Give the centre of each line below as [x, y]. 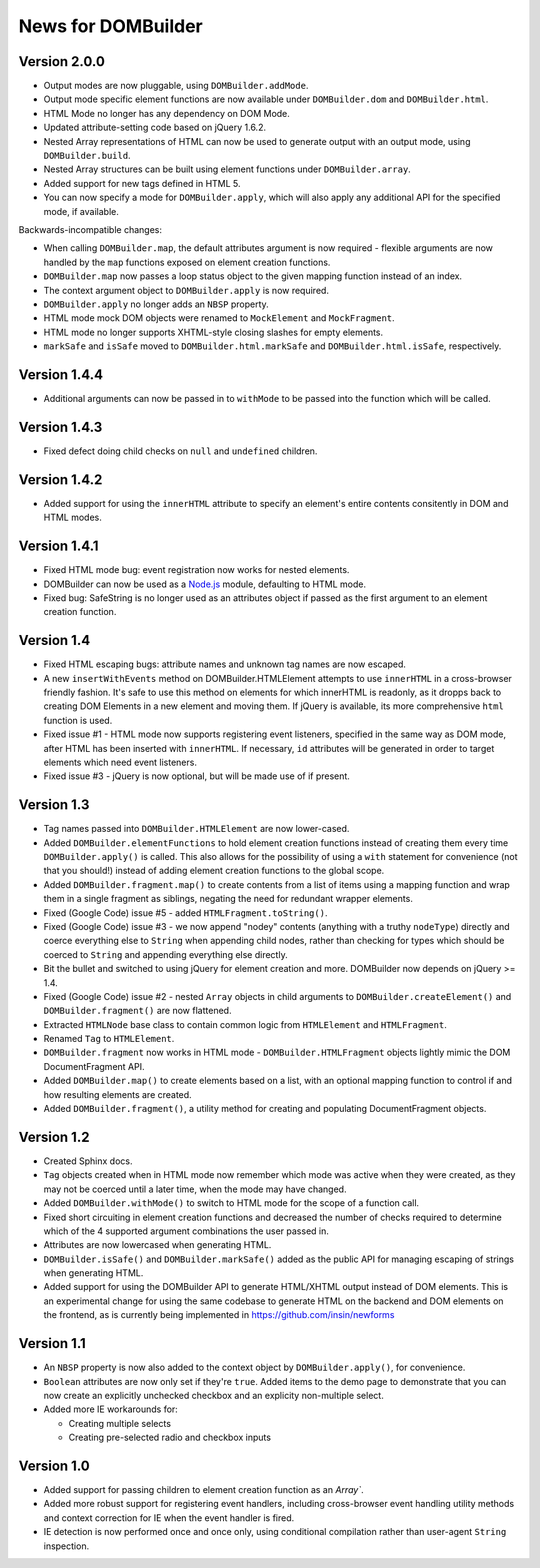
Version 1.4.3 [60, 426]
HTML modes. [72, 517]
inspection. [66, 1546]
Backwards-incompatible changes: [90, 229]
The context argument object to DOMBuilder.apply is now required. [186, 290]
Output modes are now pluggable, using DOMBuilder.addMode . [176, 86]
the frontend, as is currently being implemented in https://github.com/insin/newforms [219, 1315]
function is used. [78, 720]
